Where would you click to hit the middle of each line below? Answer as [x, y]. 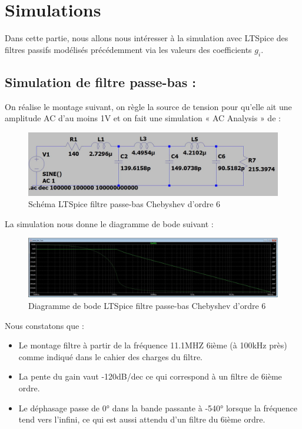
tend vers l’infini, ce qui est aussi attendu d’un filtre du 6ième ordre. [142, 419]
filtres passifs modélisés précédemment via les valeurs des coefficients [128, 49]
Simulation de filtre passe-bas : [100, 82]
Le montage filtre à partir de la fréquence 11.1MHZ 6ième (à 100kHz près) [153, 345]
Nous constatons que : [44, 325]
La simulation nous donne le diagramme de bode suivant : [109, 223]
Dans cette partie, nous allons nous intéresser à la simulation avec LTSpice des [147, 38]
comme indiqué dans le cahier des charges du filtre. [111, 356]
